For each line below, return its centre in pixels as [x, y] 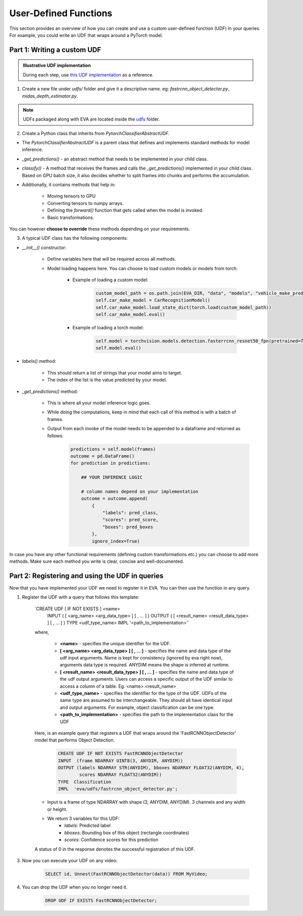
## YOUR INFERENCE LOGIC [112, 477]
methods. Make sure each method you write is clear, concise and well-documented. [97, 561]
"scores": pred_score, [130, 520]
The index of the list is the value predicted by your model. [107, 380]
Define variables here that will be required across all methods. [112, 259]
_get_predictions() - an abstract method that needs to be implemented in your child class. [115, 159]
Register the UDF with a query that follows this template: [81, 597]
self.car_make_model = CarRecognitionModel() [153, 300]
